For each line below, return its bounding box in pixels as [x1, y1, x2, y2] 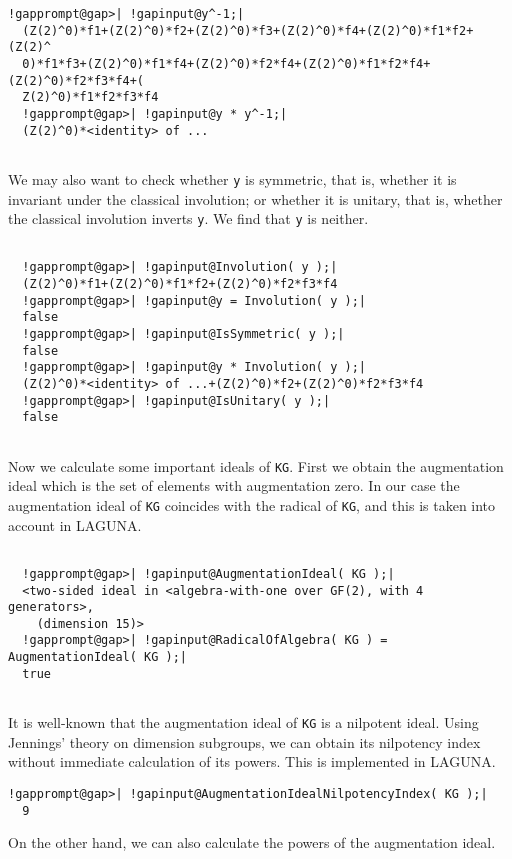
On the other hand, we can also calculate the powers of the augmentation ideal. [8, 832, 496, 853]
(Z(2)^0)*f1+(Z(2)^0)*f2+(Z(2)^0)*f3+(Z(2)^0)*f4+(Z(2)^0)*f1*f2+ [22, 23, 474, 38]
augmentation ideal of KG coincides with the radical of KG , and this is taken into [8, 494, 496, 515]
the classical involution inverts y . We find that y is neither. [8, 208, 369, 229]
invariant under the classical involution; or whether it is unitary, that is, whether [8, 188, 503, 209]
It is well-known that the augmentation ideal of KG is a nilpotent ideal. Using [8, 712, 479, 733]
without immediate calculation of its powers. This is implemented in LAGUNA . [8, 751, 496, 772]
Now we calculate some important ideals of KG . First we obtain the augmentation [8, 455, 504, 476]
